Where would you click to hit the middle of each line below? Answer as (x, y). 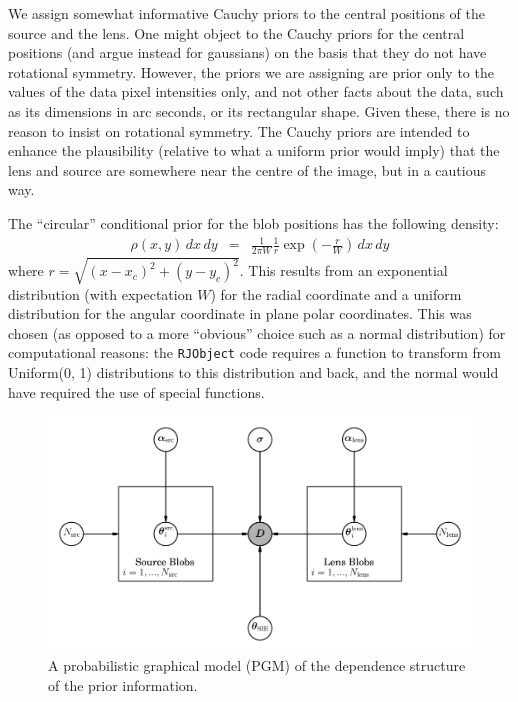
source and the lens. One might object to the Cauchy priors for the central (236, 32)
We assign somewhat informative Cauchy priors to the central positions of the (246, 13)
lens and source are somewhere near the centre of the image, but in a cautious (247, 169)
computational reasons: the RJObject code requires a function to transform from (255, 352)
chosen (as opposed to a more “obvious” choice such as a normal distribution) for (257, 332)
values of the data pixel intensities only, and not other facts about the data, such (256, 91)
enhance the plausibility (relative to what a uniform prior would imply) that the (254, 150)
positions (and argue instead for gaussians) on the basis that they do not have (247, 52)
